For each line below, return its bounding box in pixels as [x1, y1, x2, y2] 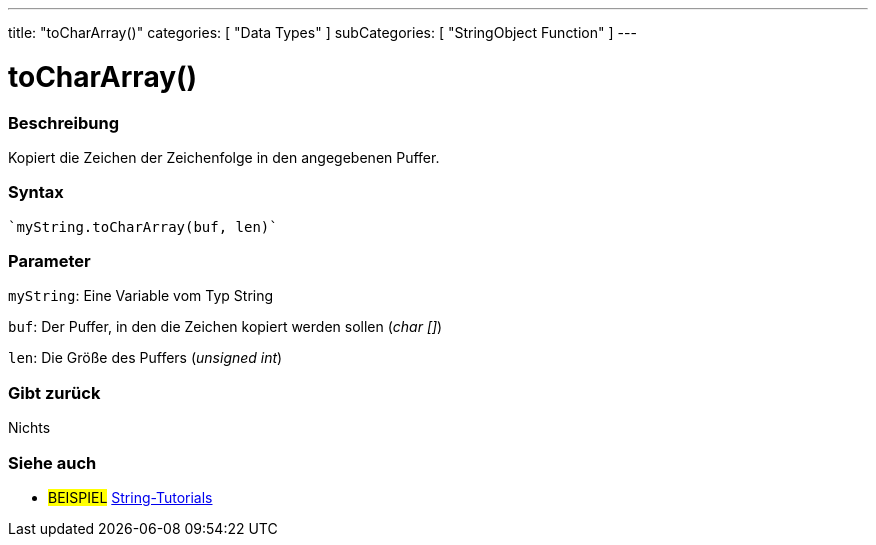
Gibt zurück [8, 382, 101, 403]
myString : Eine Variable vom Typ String [8, 287, 274, 305]
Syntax [8, 182, 64, 203]
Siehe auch [8, 452, 97, 473]
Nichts [8, 419, 51, 437]
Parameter [8, 251, 91, 271]
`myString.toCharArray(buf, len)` [8, 218, 278, 235]
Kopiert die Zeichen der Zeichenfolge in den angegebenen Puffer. [8, 148, 440, 166]
